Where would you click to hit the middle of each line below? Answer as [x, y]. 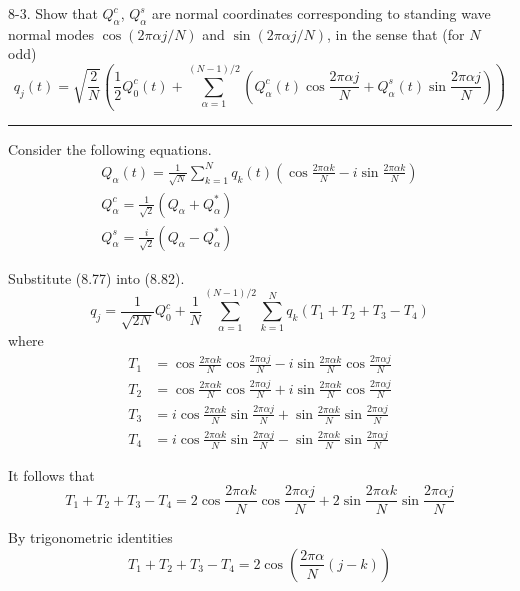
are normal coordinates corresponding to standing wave [321, 13]
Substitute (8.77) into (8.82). [96, 277]
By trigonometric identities [90, 537]
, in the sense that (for [395, 33]
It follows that [51, 474]
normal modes [51, 33]
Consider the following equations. [110, 148]
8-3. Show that [53, 13]
